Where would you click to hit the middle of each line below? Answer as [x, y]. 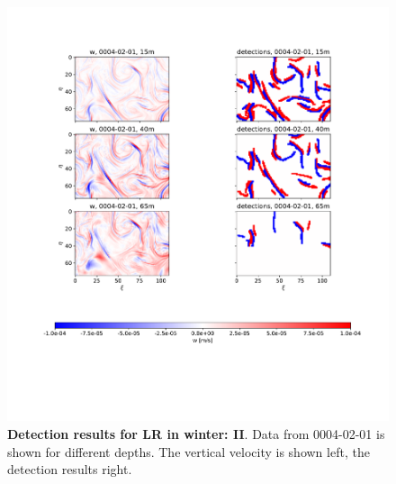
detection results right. [70, 469]
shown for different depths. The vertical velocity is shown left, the [189, 451]
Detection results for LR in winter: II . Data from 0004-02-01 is [196, 434]
